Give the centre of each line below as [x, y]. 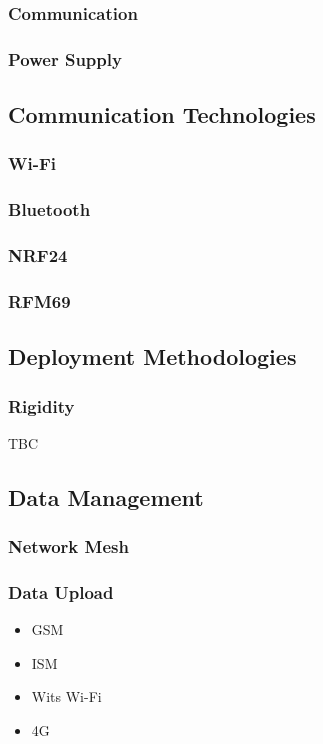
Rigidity [41, 405]
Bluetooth [49, 209]
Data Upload [61, 591]
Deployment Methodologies [152, 356]
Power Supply [65, 58]
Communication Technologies [162, 114]
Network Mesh [68, 546]
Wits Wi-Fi [66, 696]
